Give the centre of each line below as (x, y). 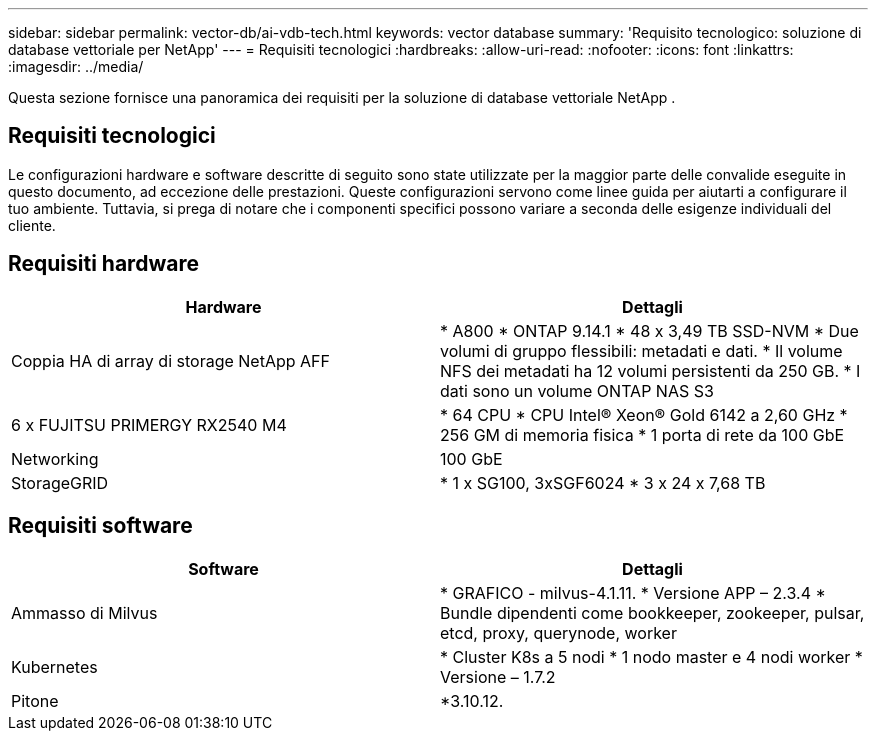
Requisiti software (100, 526)
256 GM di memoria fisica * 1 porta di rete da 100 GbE (642, 434)
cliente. (32, 225)
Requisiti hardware (103, 264)
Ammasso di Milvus (84, 612)
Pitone (35, 700)
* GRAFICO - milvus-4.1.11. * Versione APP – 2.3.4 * (633, 592)
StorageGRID (60, 482)
